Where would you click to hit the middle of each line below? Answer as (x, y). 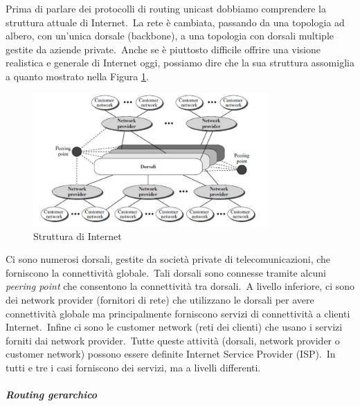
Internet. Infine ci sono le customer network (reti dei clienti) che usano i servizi (174, 327)
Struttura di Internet (78, 236)
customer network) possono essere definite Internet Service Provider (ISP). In (171, 354)
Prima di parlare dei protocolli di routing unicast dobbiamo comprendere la (166, 8)
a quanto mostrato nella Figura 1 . (77, 76)
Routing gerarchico (52, 395)
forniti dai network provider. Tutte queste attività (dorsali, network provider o (173, 340)
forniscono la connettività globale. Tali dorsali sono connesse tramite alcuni (166, 272)
